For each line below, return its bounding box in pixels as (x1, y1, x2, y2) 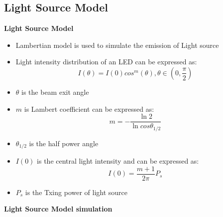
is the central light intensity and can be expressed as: (37, 156, 199, 166)
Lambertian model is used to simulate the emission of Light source (15, 39, 219, 50)
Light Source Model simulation (4, 204, 112, 214)
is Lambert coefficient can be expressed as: (24, 103, 154, 114)
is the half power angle (29, 138, 99, 148)
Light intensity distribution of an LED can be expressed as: (15, 56, 197, 67)
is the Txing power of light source (25, 187, 128, 197)
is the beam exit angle (21, 86, 89, 97)
